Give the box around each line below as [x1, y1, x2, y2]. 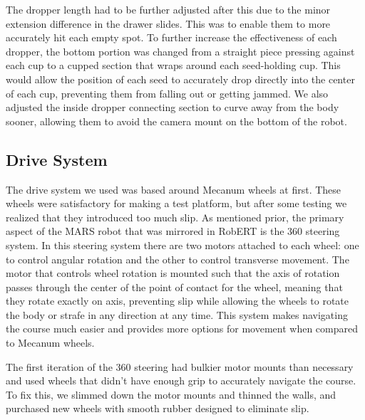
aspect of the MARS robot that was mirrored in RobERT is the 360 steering [6, 224, 340, 238]
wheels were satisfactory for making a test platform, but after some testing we [6, 196, 347, 211]
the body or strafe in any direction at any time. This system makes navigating [6, 307, 348, 322]
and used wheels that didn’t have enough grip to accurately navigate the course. [6, 373, 356, 388]
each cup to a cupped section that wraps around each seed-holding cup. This [6, 58, 341, 73]
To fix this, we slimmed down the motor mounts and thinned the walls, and [6, 387, 336, 401]
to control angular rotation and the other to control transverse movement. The [6, 251, 349, 266]
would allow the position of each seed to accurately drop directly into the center [6, 71, 355, 86]
